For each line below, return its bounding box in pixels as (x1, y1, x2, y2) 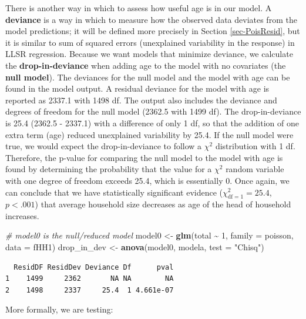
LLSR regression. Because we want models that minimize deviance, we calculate (5, 48, 293, 60)
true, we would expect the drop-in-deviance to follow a (5, 140, 202, 152)
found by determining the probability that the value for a (5, 163, 212, 175)
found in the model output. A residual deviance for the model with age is (5, 82, 270, 95)
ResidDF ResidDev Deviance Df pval (14, 263, 174, 271)
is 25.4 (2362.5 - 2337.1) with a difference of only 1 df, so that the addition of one (5, 116, 299, 129)
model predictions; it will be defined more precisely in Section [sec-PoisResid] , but (5, 25, 300, 37)
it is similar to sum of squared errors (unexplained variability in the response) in (5, 36, 295, 48)
